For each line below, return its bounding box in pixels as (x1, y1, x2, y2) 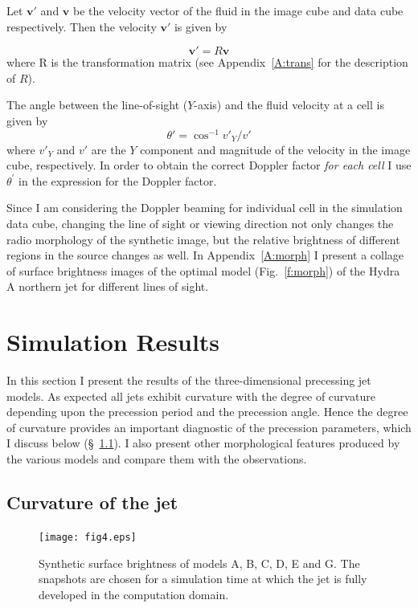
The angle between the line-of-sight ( (6, 96, 188, 113)
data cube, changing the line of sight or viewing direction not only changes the (6, 215, 394, 232)
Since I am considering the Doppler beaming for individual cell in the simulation (6, 199, 403, 216)
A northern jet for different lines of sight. (6, 278, 209, 295)
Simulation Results (6, 325, 220, 358)
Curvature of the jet (6, 490, 178, 515)
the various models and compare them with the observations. (6, 451, 307, 467)
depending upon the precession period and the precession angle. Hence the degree (6, 403, 408, 420)
